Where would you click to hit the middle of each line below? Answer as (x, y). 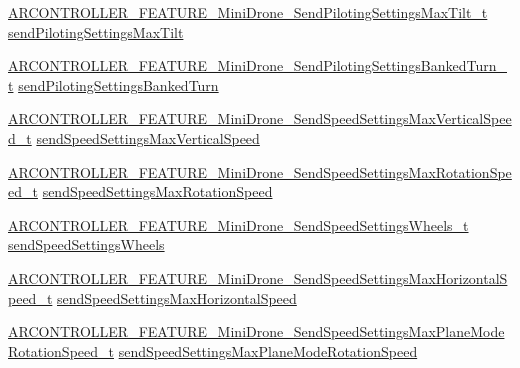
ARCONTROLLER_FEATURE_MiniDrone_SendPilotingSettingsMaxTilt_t (248, 12)
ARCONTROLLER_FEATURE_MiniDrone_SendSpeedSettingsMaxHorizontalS (258, 277)
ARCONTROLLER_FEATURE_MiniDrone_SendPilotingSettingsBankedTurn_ (257, 65)
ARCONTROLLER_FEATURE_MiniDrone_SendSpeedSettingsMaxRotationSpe (260, 171)
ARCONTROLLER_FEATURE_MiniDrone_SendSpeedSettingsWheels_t (238, 224)
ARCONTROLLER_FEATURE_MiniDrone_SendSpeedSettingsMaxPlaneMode (256, 331)
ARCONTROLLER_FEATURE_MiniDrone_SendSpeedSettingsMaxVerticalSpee (260, 118)
